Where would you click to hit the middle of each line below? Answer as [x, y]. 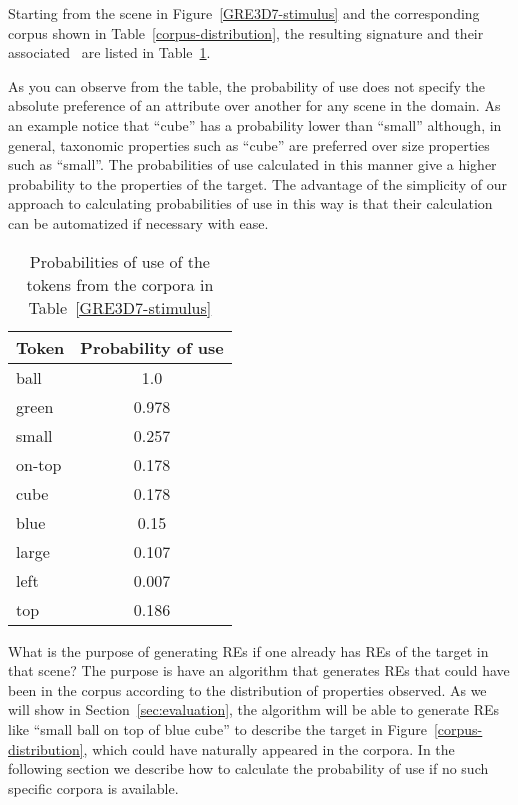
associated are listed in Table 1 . [109, 52]
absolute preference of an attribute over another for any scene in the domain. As [254, 105]
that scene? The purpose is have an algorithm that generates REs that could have [259, 670]
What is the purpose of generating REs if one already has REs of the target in [248, 650]
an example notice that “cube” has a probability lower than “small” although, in [255, 124]
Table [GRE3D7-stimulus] [120, 307]
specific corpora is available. [93, 787]
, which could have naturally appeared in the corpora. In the [269, 748]
